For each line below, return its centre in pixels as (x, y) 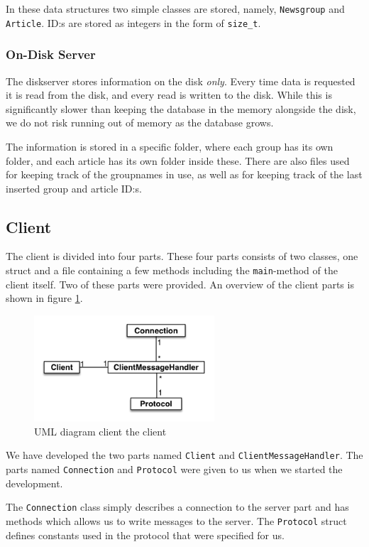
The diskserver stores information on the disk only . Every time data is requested (181, 81)
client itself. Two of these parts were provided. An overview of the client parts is (180, 284)
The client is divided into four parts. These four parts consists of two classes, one (182, 256)
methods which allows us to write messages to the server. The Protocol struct (176, 520)
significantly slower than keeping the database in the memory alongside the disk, (181, 108)
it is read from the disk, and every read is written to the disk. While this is (169, 95)
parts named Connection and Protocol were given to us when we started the (174, 469)
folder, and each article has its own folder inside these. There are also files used (178, 160)
